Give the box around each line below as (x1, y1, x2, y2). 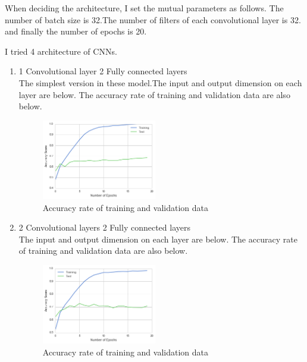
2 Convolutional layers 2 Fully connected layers (18, 221, 190, 234)
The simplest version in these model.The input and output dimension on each (18, 76, 302, 89)
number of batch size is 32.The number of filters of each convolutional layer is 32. (5, 13, 301, 26)
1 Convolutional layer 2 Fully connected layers (18, 65, 187, 77)
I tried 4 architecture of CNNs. (5, 45, 117, 57)
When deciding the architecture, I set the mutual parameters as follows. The (5, 2, 284, 14)
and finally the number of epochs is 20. (5, 25, 147, 37)
